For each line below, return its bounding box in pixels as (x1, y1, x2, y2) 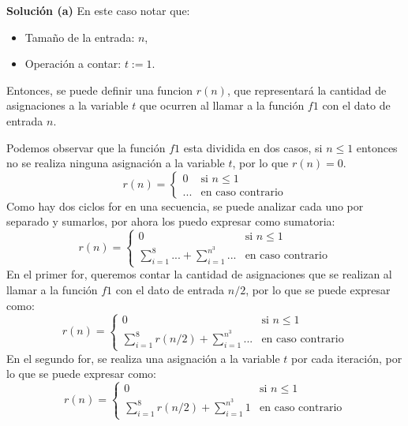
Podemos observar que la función (6, 139, 166, 155)
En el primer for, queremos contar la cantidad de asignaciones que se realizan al (6, 266, 392, 282)
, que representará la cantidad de (226, 81, 387, 98)
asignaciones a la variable (6, 97, 129, 114)
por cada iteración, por (291, 349, 402, 366)
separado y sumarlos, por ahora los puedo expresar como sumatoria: (6, 213, 335, 230)
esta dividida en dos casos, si (183, 139, 323, 155)
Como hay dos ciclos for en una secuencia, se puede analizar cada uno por (6, 197, 364, 214)
